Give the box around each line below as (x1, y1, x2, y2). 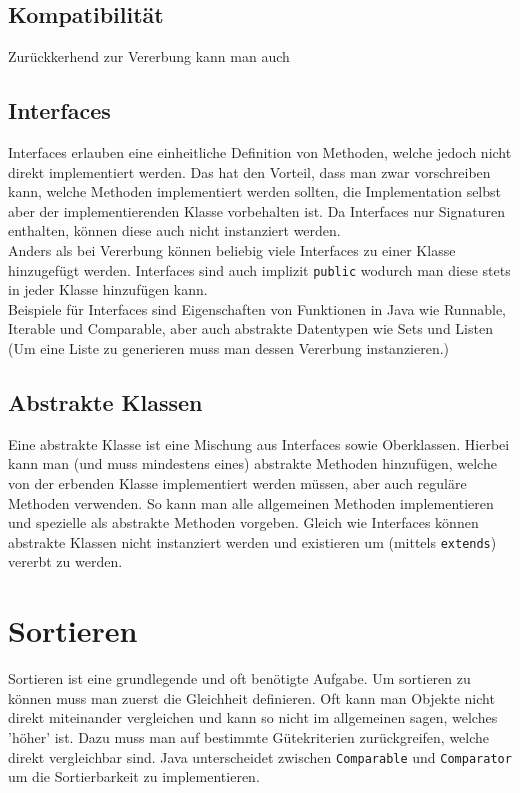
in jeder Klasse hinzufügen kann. (8, 279, 208, 300)
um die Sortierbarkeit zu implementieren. (8, 766, 260, 787)
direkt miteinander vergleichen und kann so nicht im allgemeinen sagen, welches (8, 707, 498, 728)
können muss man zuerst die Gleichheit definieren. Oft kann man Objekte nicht (8, 687, 495, 708)
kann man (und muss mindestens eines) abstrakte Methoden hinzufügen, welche (8, 453, 497, 474)
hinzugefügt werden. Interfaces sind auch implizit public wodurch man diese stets (8, 259, 511, 280)
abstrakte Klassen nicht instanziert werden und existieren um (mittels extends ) (8, 531, 497, 552)
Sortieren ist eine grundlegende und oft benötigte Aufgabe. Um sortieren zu (8, 668, 471, 689)
